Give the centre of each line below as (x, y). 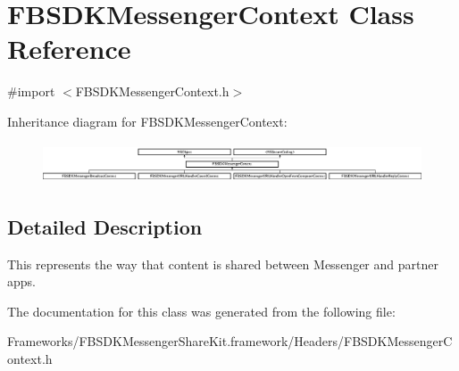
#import (31, 91)
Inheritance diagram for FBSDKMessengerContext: (147, 121)
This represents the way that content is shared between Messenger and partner (223, 264)
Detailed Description (105, 226)
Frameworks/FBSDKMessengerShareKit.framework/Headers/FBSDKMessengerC (230, 341)
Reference (69, 49)
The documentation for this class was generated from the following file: (201, 311)
